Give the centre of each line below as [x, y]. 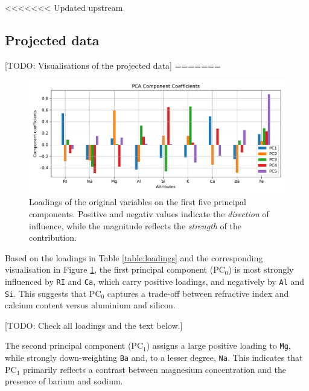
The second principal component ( [68, 345]
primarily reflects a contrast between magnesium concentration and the [154, 369]
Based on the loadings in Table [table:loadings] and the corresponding [134, 257]
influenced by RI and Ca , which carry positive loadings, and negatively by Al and [154, 281]
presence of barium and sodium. [64, 381]
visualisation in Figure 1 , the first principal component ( [109, 269]
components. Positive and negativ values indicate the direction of [149, 213]
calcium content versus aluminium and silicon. [90, 305]
